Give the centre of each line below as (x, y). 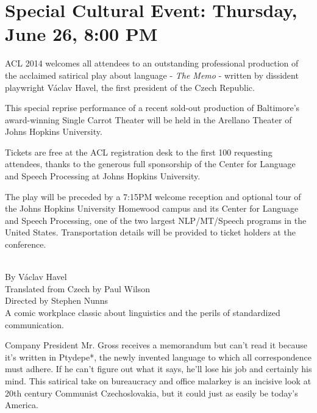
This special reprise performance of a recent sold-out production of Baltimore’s (152, 108)
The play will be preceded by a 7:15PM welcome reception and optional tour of (153, 196)
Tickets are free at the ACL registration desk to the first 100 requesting (139, 152)
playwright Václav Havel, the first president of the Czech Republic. (130, 87)
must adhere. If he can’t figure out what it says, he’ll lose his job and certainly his (158, 369)
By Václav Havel (36, 277)
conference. (26, 244)
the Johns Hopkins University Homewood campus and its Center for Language (152, 208)
